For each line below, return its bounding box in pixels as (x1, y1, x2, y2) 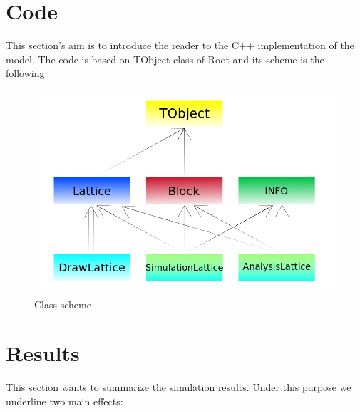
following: (6, 66, 48, 80)
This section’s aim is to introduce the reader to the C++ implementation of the (6, 38, 354, 53)
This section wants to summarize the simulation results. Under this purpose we (6, 380, 351, 395)
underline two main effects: (6, 393, 123, 408)
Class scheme (34, 296, 91, 311)
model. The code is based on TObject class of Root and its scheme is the (6, 51, 324, 66)
